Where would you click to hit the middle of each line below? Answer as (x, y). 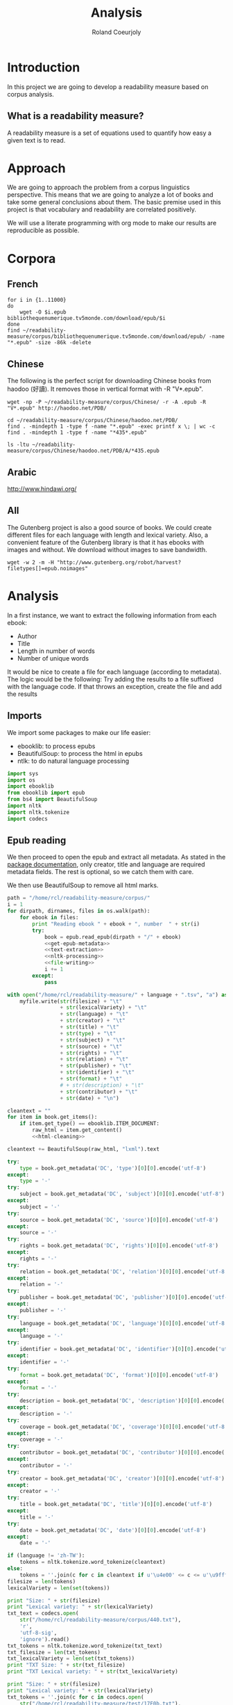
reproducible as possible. (43, 230)
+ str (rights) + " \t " (91, 1053)
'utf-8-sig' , (38, 1633)
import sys (23, 773)
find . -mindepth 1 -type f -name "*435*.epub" (77, 433)
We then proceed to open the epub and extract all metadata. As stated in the (116, 857)
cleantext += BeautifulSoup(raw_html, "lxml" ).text (83, 1149)
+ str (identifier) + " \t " (97, 1072)
